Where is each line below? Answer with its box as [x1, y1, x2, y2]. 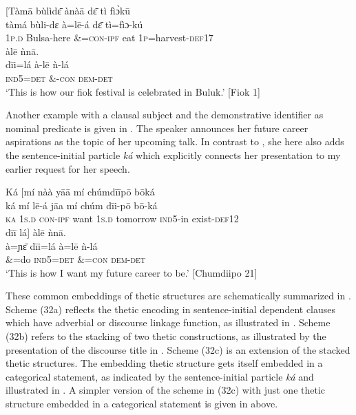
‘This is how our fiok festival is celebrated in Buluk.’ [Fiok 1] [6, 84, 260, 98]
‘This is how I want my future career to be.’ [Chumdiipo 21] [6, 265, 258, 279]
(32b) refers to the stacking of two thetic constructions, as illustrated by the [6, 329, 326, 343]
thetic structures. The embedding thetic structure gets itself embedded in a [6, 356, 323, 370]
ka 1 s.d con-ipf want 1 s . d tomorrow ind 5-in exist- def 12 [6, 211, 239, 226]
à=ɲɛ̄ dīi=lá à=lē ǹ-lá [6, 238, 98, 253]
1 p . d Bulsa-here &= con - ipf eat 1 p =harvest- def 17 [6, 30, 213, 45]
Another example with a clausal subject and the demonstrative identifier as [6, 107, 324, 122]
